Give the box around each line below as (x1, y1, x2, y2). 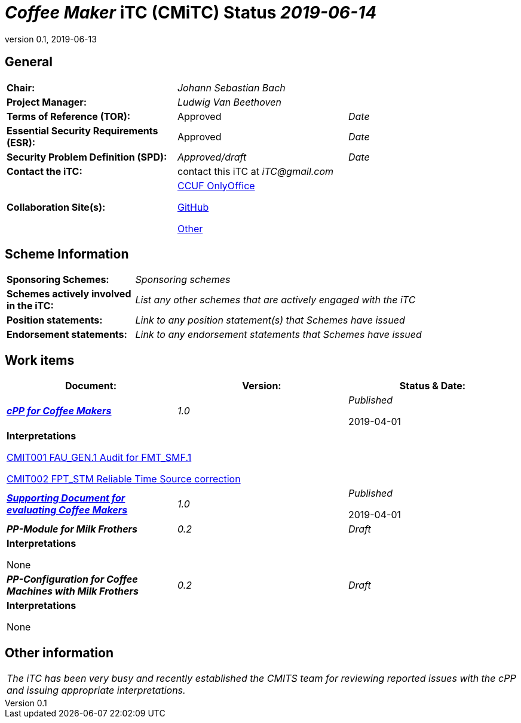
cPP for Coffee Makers (7, 405, 112, 417)
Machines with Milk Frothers (7, 585, 139, 598)
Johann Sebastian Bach (177, 81, 286, 94)
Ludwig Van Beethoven (177, 96, 281, 108)
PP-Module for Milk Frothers (7, 523, 138, 536)
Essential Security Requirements (7, 124, 158, 137)
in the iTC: (7, 300, 54, 312)
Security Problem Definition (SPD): (7, 150, 167, 163)
